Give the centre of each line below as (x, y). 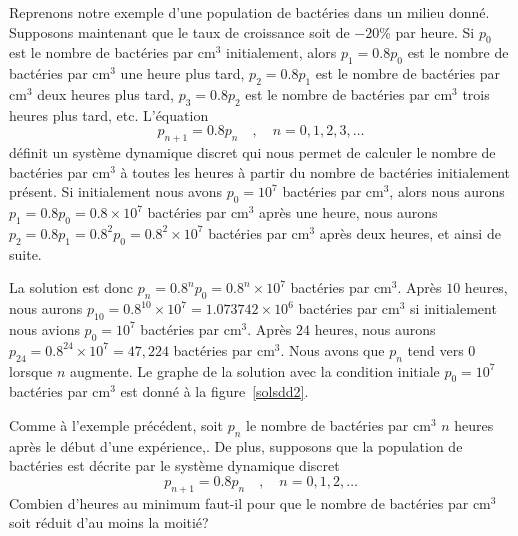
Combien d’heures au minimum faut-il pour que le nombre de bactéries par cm (250, 502)
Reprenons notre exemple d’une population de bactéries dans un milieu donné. (249, 12)
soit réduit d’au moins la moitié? (109, 522)
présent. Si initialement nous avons (115, 191)
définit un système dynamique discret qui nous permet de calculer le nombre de (252, 152)
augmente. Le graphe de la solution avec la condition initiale (255, 370)
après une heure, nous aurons (348, 212)
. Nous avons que (332, 349)
